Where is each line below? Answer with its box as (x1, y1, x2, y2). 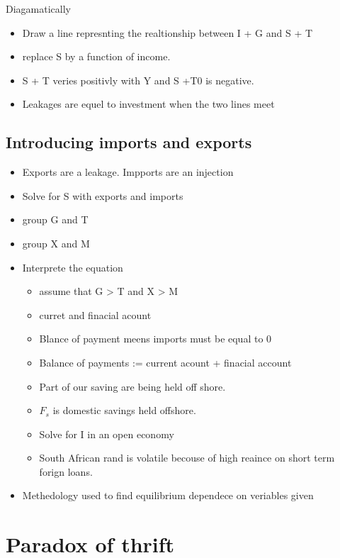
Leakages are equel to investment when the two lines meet (22, 96, 275, 111)
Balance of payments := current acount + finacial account (39, 355, 292, 369)
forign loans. (39, 464, 93, 479)
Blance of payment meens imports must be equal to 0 (39, 331, 272, 346)
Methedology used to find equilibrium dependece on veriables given (22, 488, 314, 503)
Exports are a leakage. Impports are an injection (22, 164, 234, 179)
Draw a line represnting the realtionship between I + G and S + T (22, 25, 313, 40)
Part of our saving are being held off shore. (39, 379, 226, 394)
